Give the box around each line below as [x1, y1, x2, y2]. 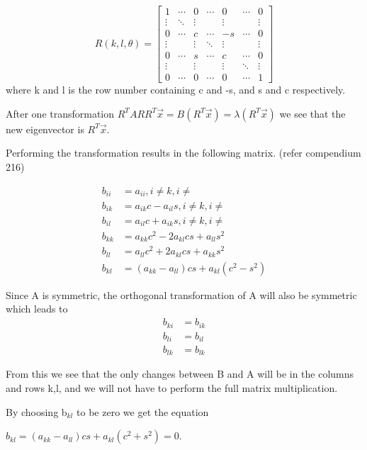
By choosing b [6, 404, 67, 419]
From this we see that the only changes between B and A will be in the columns [6, 366, 354, 381]
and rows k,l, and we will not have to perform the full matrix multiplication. [6, 381, 338, 395]
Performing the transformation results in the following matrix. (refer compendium [6, 145, 361, 160]
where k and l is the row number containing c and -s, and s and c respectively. [6, 82, 346, 97]
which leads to [6, 301, 68, 316]
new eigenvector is [6, 121, 84, 136]
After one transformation [6, 106, 115, 120]
